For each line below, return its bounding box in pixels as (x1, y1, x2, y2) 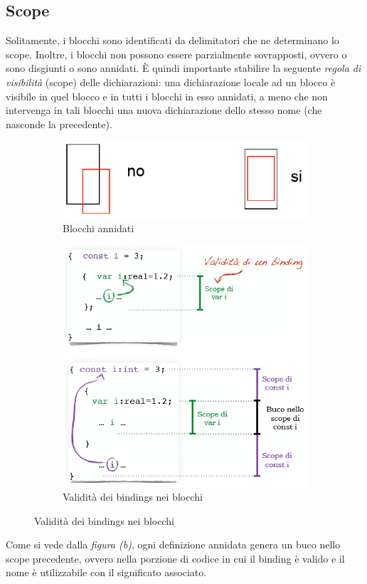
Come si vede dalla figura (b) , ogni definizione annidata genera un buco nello (6, 537, 341, 552)
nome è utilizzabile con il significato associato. (6, 565, 207, 580)
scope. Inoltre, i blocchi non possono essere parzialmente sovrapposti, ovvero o (6, 46, 347, 61)
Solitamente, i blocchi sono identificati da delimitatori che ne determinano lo (6, 33, 339, 48)
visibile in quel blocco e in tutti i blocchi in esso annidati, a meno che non (6, 88, 328, 103)
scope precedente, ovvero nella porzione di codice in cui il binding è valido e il (6, 551, 345, 565)
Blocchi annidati (63, 220, 134, 235)
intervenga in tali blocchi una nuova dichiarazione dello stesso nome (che (6, 103, 322, 118)
